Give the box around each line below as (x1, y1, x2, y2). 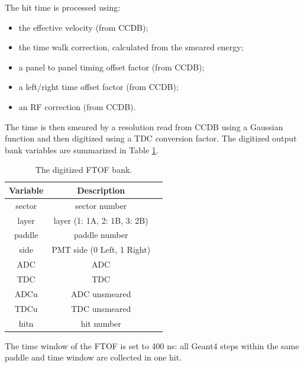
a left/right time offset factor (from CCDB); (18, 81, 179, 93)
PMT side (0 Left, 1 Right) (51, 243, 151, 256)
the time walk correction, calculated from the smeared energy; (18, 41, 244, 53)
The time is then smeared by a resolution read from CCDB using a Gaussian (5, 120, 283, 133)
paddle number (74, 228, 128, 241)
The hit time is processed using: (5, 1, 121, 13)
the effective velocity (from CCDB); (18, 21, 148, 33)
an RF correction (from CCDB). (18, 100, 136, 112)
